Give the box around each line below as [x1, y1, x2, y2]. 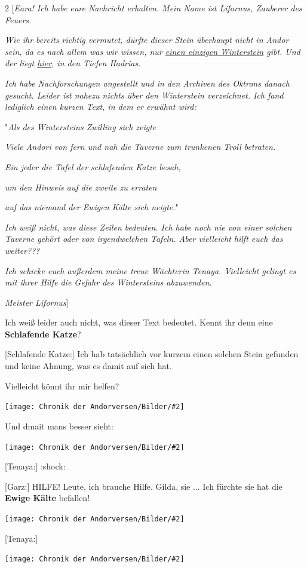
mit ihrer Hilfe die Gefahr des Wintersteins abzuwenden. [5, 276, 212, 288]
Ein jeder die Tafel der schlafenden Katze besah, [5, 160, 181, 173]
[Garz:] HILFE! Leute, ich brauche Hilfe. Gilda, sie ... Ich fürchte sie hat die [5, 480, 283, 492]
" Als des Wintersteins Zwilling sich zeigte [5, 120, 156, 133]
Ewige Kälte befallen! [5, 492, 90, 504]
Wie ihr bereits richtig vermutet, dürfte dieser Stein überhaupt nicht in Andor [5, 33, 289, 46]
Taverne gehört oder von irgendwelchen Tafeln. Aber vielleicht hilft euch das [5, 232, 283, 245]
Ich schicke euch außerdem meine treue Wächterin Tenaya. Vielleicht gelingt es [5, 264, 296, 277]
